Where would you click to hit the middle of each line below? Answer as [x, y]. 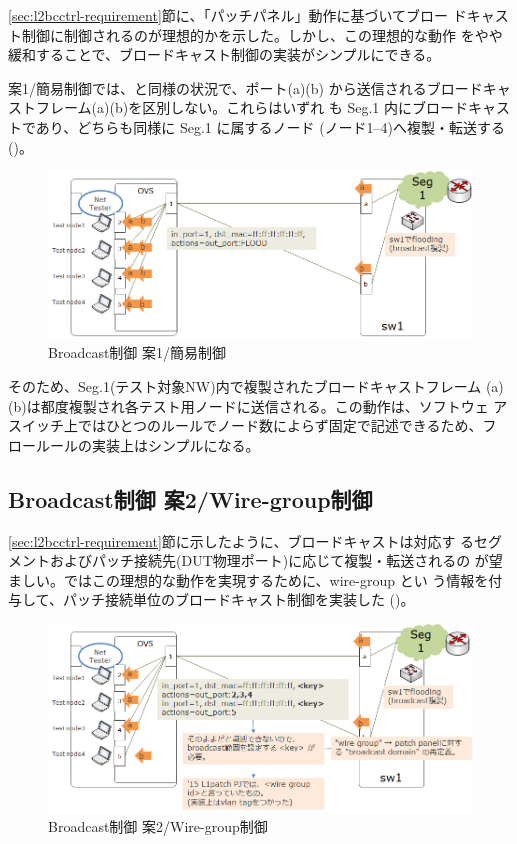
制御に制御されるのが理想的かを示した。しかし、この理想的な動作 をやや [262, 34]
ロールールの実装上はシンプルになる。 [134, 444]
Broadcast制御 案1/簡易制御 [137, 352]
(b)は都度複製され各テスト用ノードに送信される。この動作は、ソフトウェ [248, 405]
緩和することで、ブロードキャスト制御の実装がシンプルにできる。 [224, 54]
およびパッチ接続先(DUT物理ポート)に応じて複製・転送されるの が [269, 560]
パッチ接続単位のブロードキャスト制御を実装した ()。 [238, 599]
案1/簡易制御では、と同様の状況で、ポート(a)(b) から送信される [217, 87]
